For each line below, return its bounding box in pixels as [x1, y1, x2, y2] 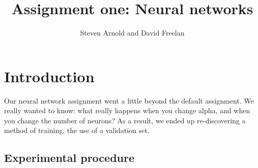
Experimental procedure [4, 150, 135, 165]
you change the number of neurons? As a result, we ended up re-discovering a [4, 115, 246, 125]
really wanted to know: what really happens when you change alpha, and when [4, 105, 250, 116]
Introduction [4, 65, 95, 86]
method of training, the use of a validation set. [4, 125, 150, 136]
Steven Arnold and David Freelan [80, 27, 185, 38]
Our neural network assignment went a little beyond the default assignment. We [4, 95, 254, 106]
